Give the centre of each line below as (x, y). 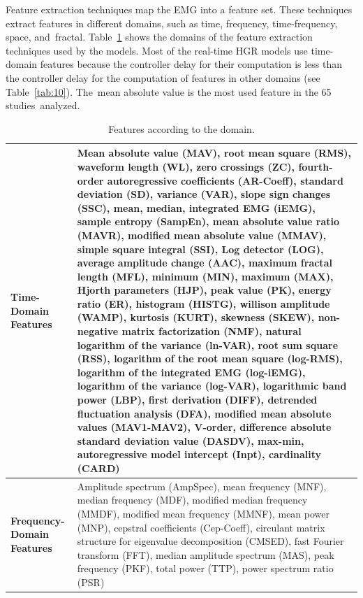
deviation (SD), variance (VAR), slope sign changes (204, 194)
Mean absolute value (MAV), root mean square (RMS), (214, 153)
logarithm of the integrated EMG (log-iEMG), (191, 372)
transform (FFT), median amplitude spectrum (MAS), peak (206, 554)
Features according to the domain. (181, 128)
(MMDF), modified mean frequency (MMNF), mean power (203, 514)
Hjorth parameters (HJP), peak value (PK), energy (204, 290)
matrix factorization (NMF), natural (212, 331)
